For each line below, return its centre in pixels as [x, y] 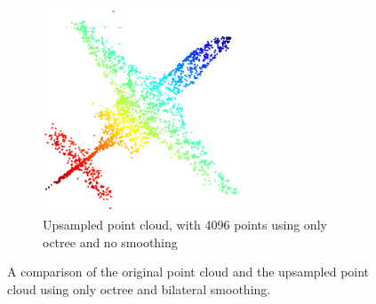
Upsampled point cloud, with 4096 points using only [185, 225]
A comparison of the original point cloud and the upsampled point [188, 272]
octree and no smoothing [110, 242]
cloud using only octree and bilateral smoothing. [139, 289]
